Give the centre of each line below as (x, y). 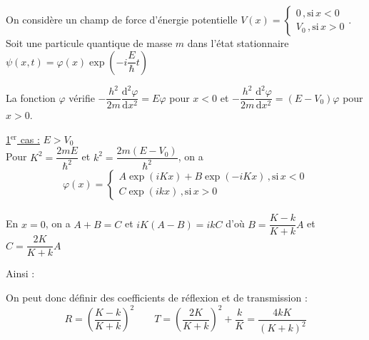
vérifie (82, 97)
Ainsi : (20, 273)
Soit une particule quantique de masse (89, 43)
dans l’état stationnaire (238, 43)
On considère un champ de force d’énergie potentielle (122, 19)
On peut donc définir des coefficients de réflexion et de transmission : (157, 298)
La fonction (31, 97)
